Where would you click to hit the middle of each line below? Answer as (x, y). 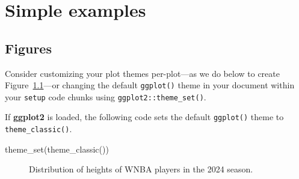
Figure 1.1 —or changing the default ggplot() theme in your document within (150, 85)
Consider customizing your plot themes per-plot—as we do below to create (142, 73)
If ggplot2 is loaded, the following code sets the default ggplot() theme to (144, 117)
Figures (28, 48)
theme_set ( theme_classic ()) (57, 149)
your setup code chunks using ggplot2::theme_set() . (106, 96)
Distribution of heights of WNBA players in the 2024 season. (141, 169)
